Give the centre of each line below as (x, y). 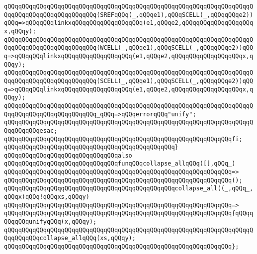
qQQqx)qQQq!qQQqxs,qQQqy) (47, 197)
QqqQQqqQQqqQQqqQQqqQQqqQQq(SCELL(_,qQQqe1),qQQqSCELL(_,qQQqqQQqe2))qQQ (129, 81)
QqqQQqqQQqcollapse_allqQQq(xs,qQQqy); (70, 238)
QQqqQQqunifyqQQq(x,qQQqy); (50, 222)
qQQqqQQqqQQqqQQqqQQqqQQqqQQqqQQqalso (68, 155)
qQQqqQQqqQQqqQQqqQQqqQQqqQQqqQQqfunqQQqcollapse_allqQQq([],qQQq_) (120, 164)
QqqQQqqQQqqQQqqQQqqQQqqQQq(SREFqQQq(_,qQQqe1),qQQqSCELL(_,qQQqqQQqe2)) (129, 15)
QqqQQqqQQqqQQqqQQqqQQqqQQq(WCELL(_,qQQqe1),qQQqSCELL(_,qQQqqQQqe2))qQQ (129, 48)
